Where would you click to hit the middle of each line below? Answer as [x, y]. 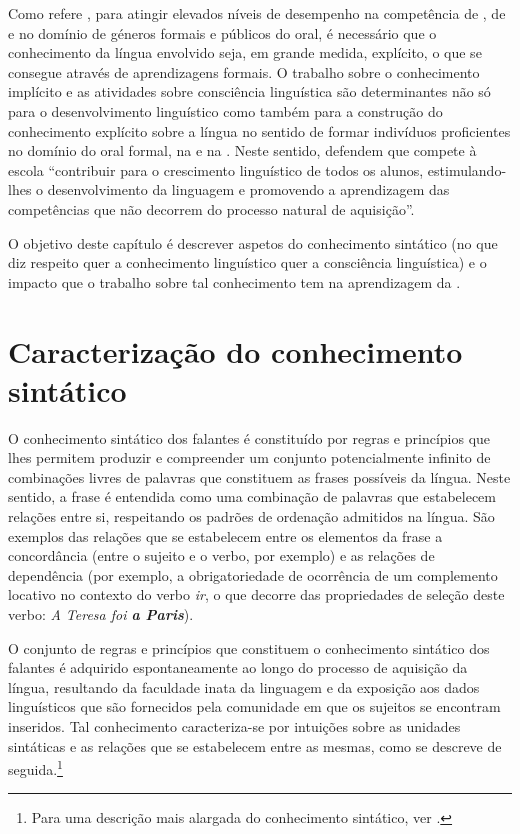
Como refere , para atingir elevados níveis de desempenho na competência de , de [257, 13]
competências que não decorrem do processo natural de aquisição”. [211, 208]
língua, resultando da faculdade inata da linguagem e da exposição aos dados [244, 686]
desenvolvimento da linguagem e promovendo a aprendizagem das [248, 189]
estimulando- [467, 169]
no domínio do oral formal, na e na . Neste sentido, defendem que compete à [242, 150]
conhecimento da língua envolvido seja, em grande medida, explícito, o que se [245, 52]
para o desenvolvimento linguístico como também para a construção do [225, 110]
